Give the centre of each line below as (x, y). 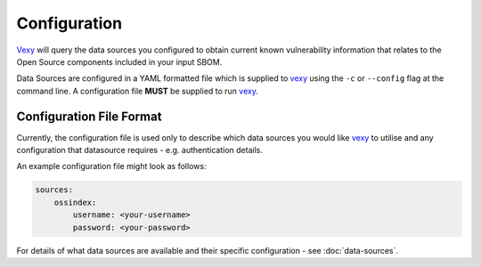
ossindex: (75, 202)
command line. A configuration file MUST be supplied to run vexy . (137, 91)
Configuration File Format (89, 116)
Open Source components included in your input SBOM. (119, 61)
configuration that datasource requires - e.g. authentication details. (139, 150)
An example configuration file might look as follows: (111, 166)
